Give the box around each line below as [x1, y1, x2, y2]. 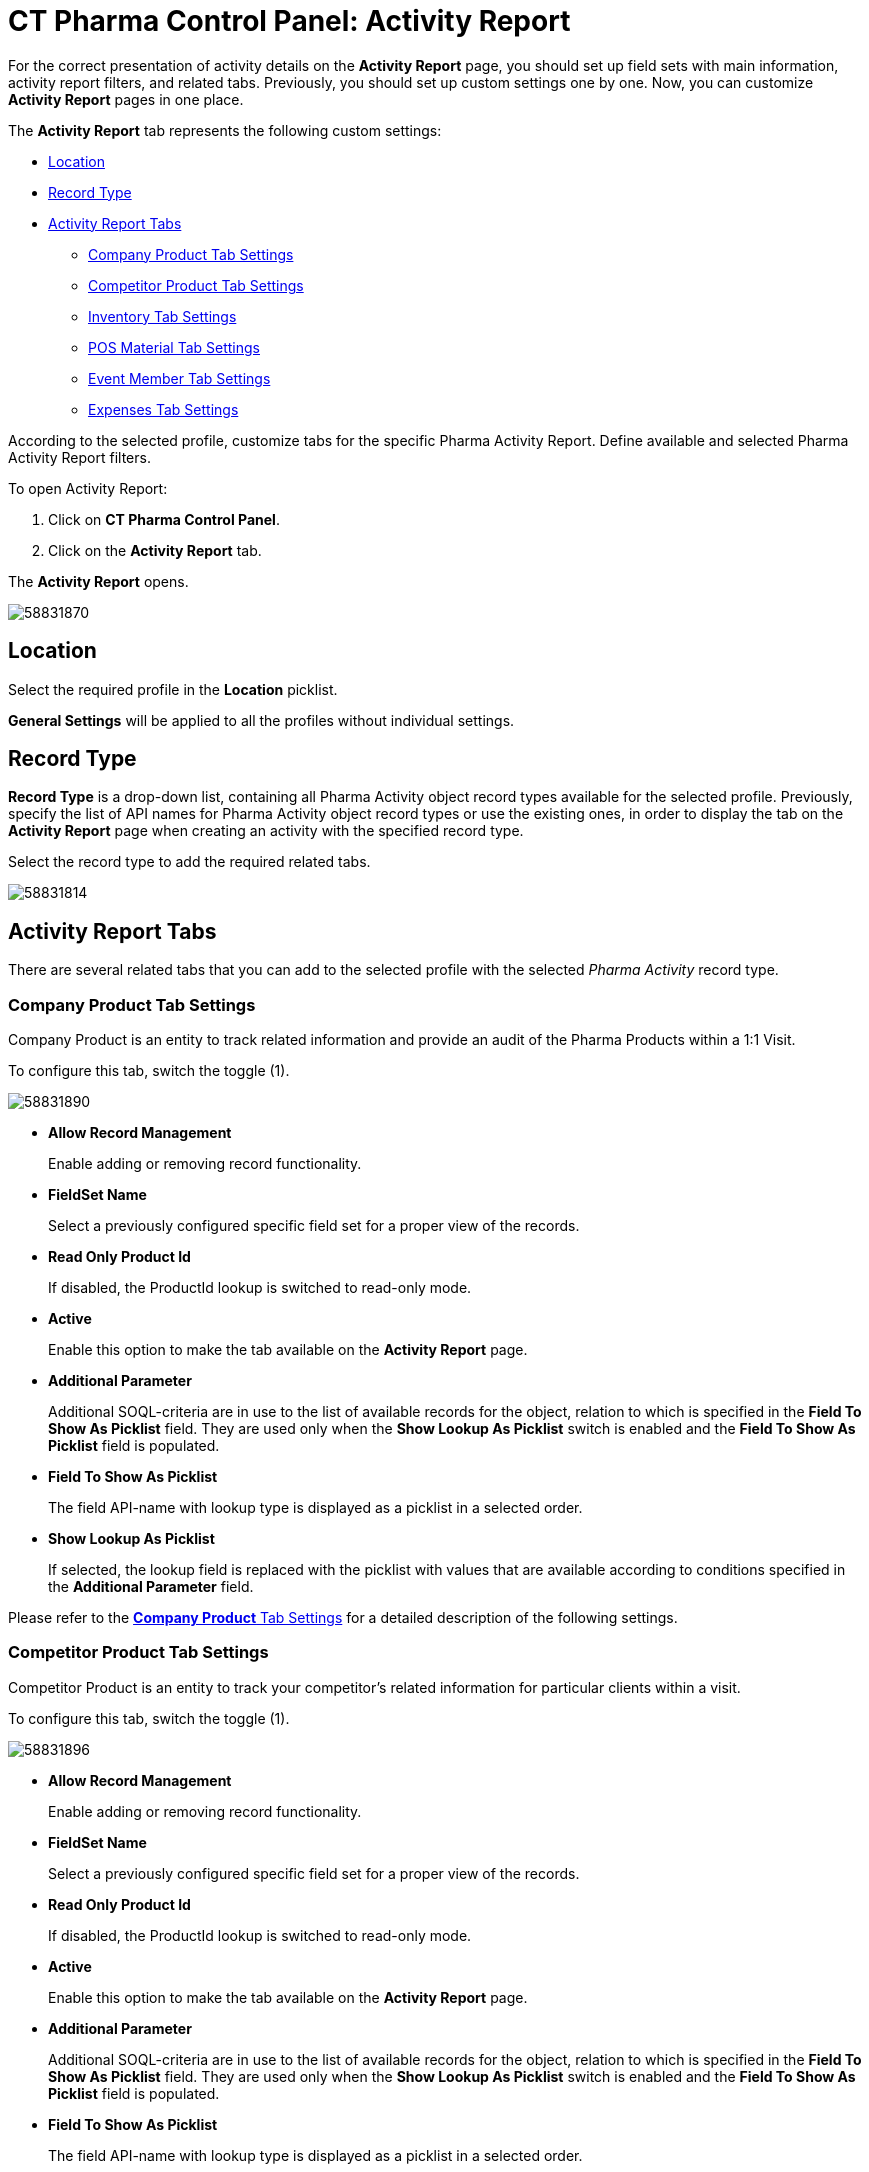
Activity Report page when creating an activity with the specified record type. [8, 822, 524, 840]
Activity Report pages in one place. [8, 90, 244, 108]
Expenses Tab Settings [88, 400, 239, 418]
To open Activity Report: [8, 479, 168, 497]
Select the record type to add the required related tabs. [8, 853, 371, 871]
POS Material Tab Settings [88, 338, 260, 356]
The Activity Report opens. [8, 572, 189, 590]
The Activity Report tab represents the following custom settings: [8, 121, 442, 139]
